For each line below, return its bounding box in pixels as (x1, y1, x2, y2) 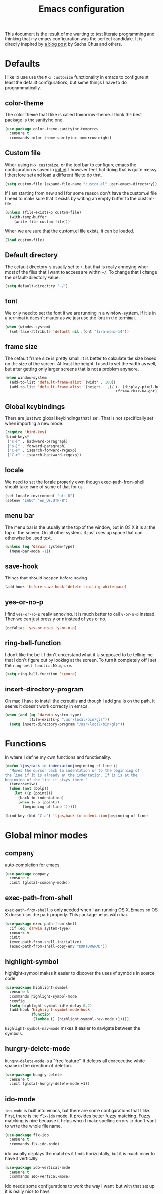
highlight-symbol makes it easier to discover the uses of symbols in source (5, 970, 155, 976)
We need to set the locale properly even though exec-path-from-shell (5, 479, 145, 485)
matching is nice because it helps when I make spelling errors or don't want (5, 1118, 156, 1124)
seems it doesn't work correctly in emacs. (5, 703, 89, 709)
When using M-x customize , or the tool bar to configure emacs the (5, 162, 137, 168)
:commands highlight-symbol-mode (9, 994, 77, 999)
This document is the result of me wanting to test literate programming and (5, 31, 155, 37)
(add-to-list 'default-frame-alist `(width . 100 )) (9, 380, 116, 385)
